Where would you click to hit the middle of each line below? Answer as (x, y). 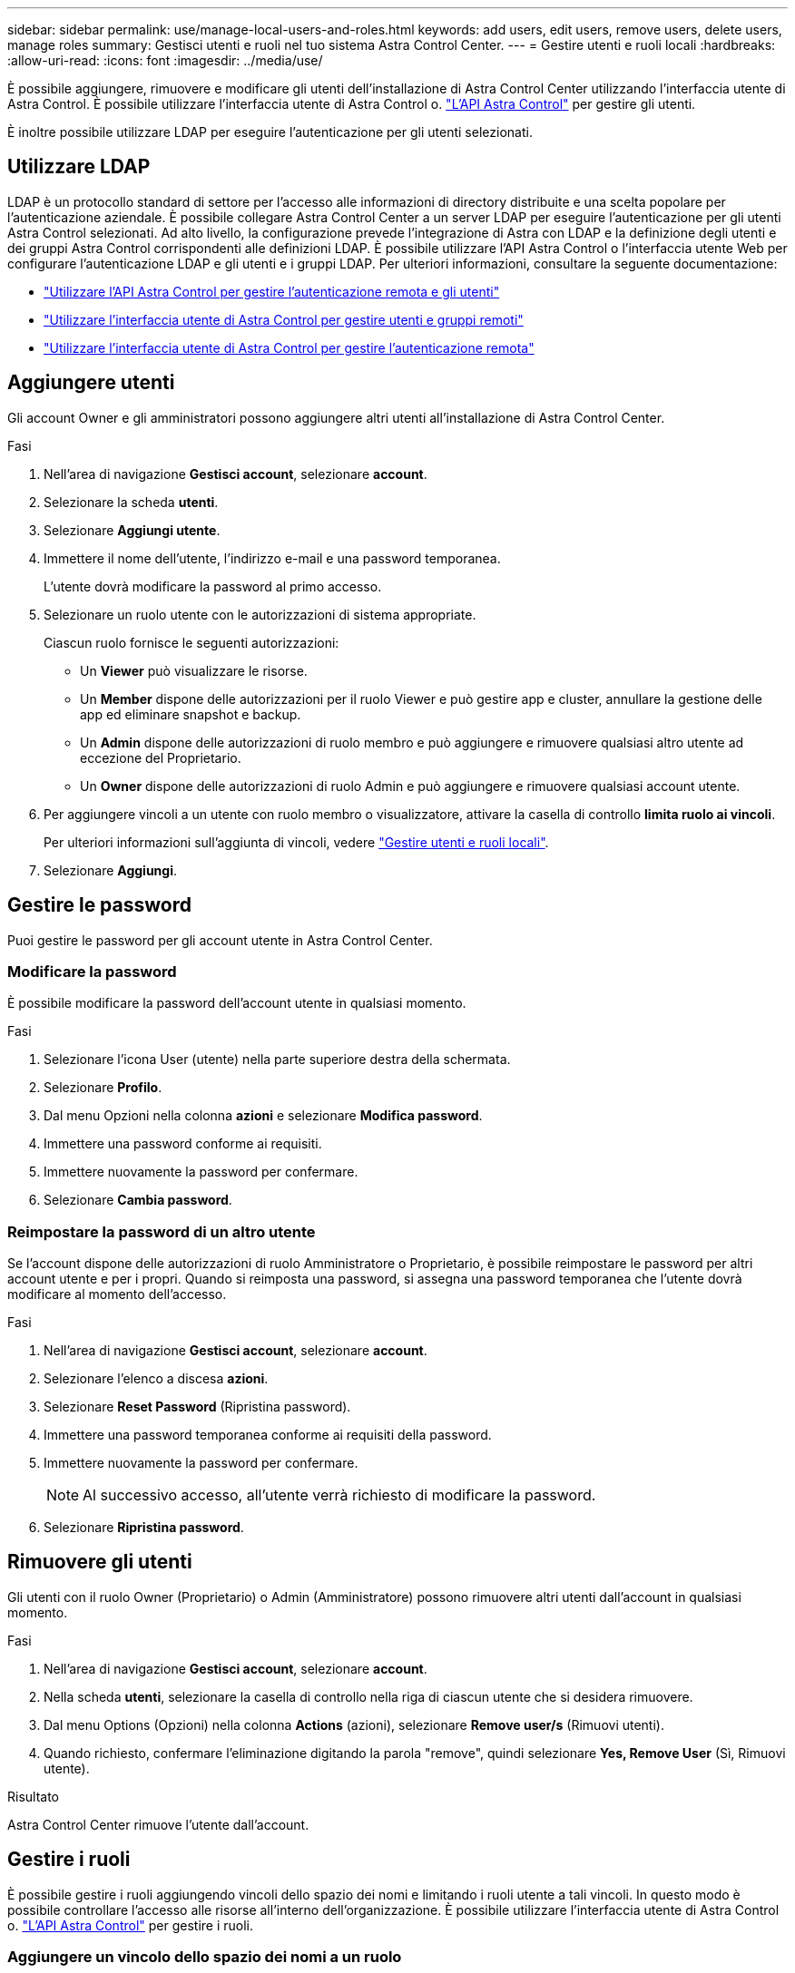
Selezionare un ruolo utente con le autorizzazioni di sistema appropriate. (260, 614)
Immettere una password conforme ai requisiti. (183, 1144)
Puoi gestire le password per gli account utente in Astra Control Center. (220, 940)
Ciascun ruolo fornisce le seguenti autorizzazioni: (191, 642)
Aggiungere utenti (91, 383)
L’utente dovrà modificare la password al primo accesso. (213, 586)
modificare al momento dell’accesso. (117, 1294)
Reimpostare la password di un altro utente (162, 1231)
